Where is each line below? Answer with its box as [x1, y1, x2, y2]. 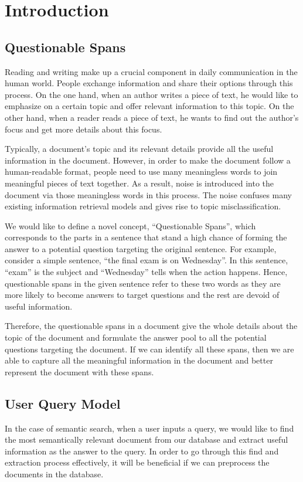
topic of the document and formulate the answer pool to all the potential [5, 331, 267, 344]
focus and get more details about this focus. [5, 123, 162, 135]
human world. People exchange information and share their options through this [5, 77, 293, 89]
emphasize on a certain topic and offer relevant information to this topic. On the [5, 100, 294, 112]
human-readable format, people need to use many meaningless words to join [5, 165, 278, 178]
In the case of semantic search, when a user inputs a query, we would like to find [5, 422, 294, 434]
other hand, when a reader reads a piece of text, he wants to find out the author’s [5, 111, 299, 123]
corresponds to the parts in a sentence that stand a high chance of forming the [5, 231, 287, 243]
